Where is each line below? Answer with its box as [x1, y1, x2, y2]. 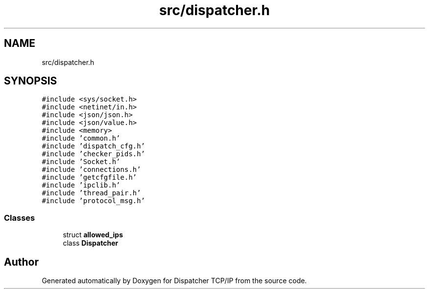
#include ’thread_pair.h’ [42, 189, 141, 197]
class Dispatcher [63, 239, 119, 248]
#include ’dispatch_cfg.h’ [42, 142, 145, 150]
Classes [4, 212, 35, 223]
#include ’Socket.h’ [42, 158, 120, 166]
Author [4, 255, 39, 268]
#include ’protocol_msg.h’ [42, 197, 145, 205]
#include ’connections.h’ [42, 166, 141, 174]
